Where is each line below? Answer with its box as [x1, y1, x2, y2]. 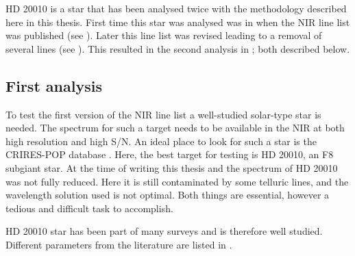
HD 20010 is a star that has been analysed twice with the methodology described [5, 1, 347, 15]
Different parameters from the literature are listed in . [5, 237, 232, 251]
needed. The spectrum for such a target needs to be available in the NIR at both [5, 120, 345, 135]
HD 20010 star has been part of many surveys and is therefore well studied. [5, 224, 323, 238]
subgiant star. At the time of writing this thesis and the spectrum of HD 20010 [5, 160, 338, 175]
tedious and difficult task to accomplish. [5, 201, 173, 215]
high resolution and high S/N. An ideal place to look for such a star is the [5, 133, 317, 148]
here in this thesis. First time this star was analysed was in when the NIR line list [5, 14, 350, 29]
